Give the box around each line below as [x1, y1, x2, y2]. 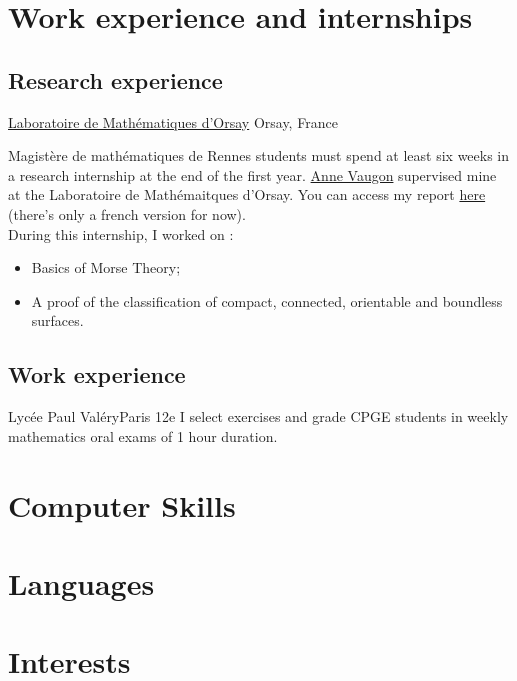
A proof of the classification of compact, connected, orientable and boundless [31, 290, 503, 311]
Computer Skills [8, 484, 236, 525]
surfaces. [31, 310, 84, 331]
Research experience [8, 64, 223, 95]
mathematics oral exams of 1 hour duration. [8, 425, 278, 446]
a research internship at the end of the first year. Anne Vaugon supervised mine [8, 164, 497, 185]
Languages [8, 562, 155, 603]
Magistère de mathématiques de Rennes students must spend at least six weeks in [8, 145, 510, 166]
